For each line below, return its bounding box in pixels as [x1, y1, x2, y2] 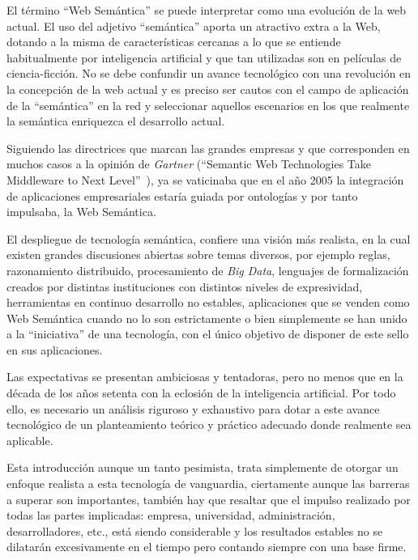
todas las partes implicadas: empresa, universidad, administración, [6, 507, 335, 524]
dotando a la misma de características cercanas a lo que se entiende [6, 33, 341, 50]
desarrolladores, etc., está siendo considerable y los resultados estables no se [6, 522, 383, 539]
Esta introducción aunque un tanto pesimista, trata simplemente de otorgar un [6, 459, 399, 476]
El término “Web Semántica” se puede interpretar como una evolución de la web [6, 2, 407, 18]
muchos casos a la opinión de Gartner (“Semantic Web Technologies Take [6, 155, 371, 172]
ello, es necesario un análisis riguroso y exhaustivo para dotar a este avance [6, 400, 380, 417]
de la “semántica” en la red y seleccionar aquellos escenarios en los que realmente [6, 96, 410, 113]
